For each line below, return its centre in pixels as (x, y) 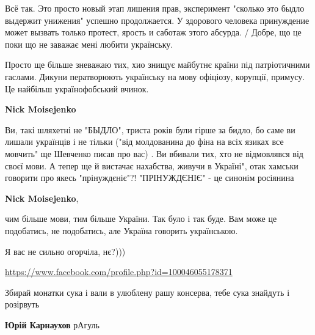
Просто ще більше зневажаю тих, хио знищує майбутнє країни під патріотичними (157, 64)
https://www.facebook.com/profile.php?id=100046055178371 (119, 272)
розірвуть (22, 304)
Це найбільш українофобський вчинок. (77, 88)
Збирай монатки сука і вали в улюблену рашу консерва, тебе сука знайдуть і (147, 292)
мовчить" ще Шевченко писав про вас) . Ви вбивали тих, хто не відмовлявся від (154, 153)
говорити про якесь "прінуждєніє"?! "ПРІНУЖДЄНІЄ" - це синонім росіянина (150, 178)
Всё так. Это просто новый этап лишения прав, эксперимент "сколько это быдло (155, 8)
